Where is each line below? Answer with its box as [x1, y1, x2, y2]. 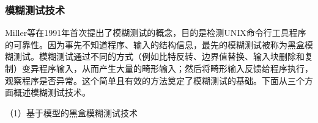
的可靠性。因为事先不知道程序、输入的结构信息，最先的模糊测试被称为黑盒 [5, 38, 305, 51]
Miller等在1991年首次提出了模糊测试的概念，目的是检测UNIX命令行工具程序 [5, 26, 306, 39]
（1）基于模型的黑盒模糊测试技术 [5, 106, 138, 119]
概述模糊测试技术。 [13, 86, 91, 99]
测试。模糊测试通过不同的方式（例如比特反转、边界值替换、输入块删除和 [13, 50, 305, 63]
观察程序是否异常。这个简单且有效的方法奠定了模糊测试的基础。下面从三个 [5, 74, 305, 86]
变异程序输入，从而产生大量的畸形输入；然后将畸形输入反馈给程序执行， [21, 62, 313, 74]
